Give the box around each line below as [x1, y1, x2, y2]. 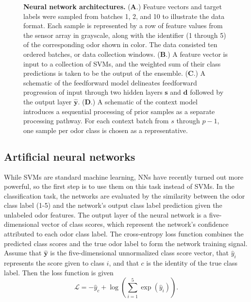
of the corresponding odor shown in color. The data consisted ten [23, 39, 218, 50]
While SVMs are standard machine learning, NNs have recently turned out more [4, 171, 244, 182]
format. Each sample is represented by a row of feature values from [23, 20, 223, 31]
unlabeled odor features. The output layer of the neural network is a [4, 209, 207, 219]
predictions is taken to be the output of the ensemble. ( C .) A [23, 68, 206, 78]
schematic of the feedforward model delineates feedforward [23, 77, 197, 87]
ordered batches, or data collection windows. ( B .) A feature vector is [23, 49, 228, 59]
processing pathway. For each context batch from [23, 116, 169, 126]
